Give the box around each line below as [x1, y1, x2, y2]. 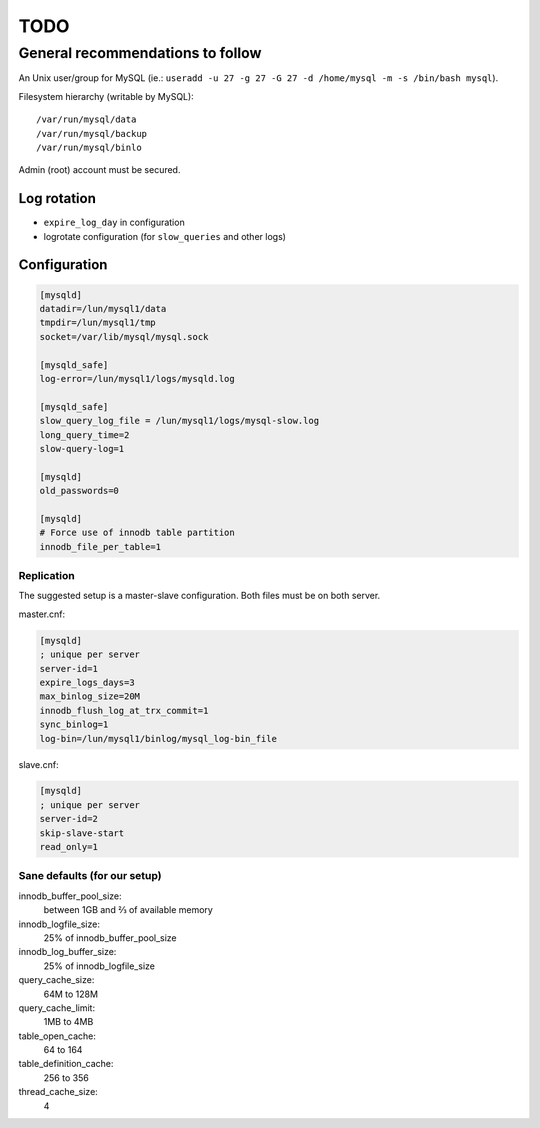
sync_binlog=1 [39, 719, 109, 730]
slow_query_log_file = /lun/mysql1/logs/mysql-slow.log [39, 415, 320, 427]
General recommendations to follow [18, 44, 262, 62]
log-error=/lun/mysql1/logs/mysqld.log [39, 373, 235, 384]
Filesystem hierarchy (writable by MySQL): [18, 90, 194, 102]
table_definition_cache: [18, 1058, 114, 1070]
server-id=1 [39, 663, 99, 674]
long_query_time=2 [39, 429, 130, 440]
